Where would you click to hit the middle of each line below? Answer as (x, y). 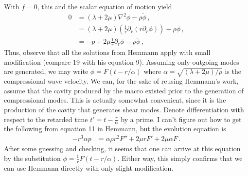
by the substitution (32, 158)
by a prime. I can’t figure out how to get (181, 119)
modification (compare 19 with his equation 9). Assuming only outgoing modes (122, 62)
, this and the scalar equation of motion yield (105, 6)
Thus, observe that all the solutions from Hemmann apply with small (107, 52)
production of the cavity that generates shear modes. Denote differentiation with (124, 109)
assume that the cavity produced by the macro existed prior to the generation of (124, 90)
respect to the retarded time (46, 119)
